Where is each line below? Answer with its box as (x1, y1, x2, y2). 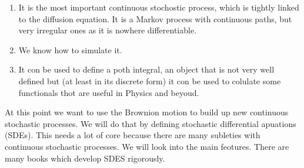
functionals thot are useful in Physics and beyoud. (18, 86, 199, 98)
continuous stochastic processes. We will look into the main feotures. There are (5, 140, 289, 152)
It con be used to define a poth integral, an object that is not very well (18, 63, 275, 76)
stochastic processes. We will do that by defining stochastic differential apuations (5, 117, 296, 129)
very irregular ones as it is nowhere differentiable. (18, 24, 197, 36)
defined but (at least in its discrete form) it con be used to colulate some (18, 74, 281, 87)
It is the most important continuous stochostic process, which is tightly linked (18, 1, 299, 13)
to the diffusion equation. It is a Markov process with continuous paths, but (18, 12, 292, 25)
